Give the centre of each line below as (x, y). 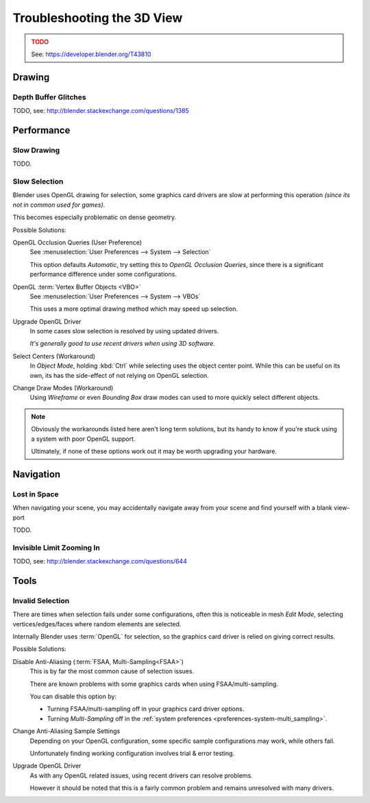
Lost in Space (36, 494)
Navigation (37, 474)
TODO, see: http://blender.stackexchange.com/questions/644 (100, 561)
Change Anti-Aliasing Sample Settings (66, 731)
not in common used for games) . (59, 205)
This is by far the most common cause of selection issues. (112, 672)
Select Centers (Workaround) (54, 356)
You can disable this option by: (73, 696)
